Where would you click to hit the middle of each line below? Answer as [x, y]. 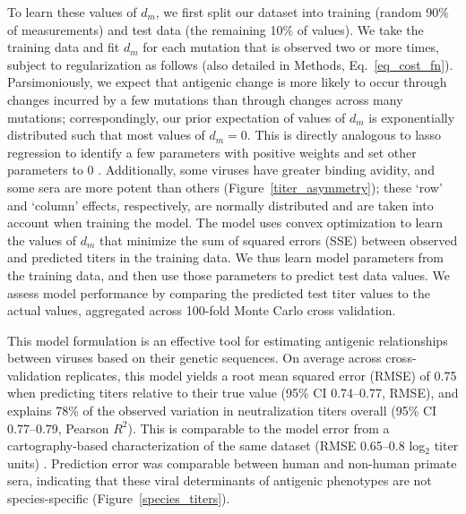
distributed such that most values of [106, 135]
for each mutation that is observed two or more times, [291, 47]
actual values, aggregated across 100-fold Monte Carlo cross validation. [202, 310]
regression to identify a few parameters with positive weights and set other [212, 152]
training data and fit [64, 47]
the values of [42, 240]
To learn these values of [72, 12]
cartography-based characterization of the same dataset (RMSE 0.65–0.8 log [216, 445]
